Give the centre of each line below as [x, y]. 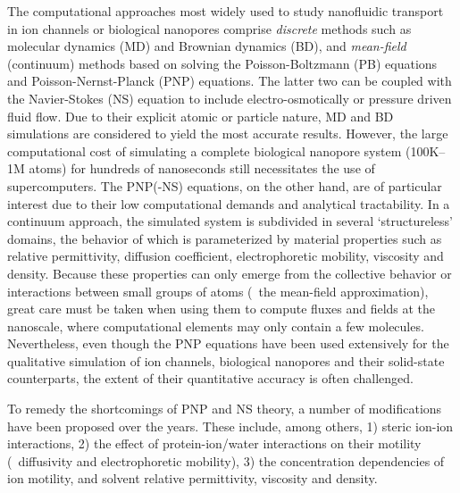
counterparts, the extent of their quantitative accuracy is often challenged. [210, 378]
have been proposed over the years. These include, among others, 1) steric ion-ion [230, 426]
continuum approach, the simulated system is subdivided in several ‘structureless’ [230, 221]
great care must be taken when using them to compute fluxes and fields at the [222, 309]
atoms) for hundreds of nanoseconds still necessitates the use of [202, 168]
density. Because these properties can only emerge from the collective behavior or [230, 273]
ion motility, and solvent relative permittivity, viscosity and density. [192, 478]
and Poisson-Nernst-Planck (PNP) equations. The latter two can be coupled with [230, 81]
